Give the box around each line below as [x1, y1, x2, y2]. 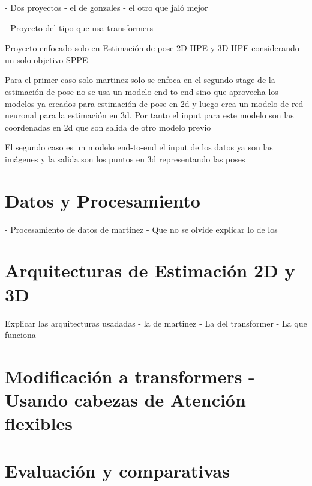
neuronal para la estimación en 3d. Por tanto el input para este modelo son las [5, 109, 294, 121]
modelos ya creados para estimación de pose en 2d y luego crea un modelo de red [5, 97, 304, 109]
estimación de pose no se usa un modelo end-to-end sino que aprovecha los [5, 85, 278, 97]
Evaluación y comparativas [5, 458, 230, 482]
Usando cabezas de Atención [5, 387, 246, 412]
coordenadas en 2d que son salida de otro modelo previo [5, 120, 211, 133]
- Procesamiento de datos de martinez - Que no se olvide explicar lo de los [5, 223, 278, 235]
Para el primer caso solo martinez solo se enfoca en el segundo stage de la [5, 73, 275, 86]
